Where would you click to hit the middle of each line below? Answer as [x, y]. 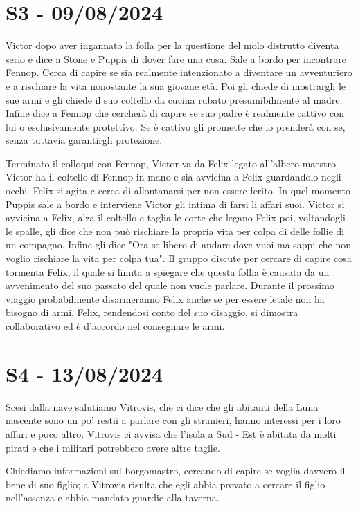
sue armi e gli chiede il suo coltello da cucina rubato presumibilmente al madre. [174, 99]
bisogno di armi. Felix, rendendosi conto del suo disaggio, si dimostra [152, 312]
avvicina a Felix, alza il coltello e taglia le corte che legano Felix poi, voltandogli [176, 218]
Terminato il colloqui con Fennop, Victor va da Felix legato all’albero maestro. [172, 163]
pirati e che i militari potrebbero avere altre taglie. [113, 447]
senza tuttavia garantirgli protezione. [84, 140]
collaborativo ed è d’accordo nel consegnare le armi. [115, 326]
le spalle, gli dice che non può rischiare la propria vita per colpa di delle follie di [175, 231]
